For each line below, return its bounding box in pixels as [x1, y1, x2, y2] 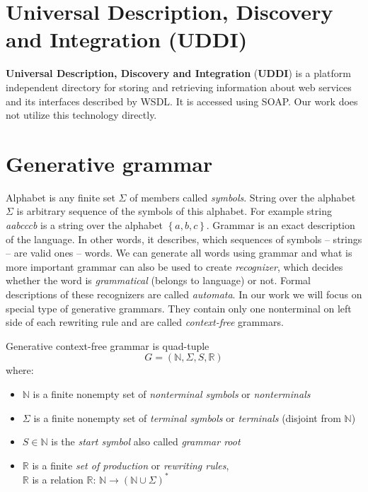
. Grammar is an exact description [206, 218, 355, 232]
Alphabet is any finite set [6, 189, 115, 204]
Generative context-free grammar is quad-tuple [6, 338, 209, 353]
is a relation [32, 471, 84, 486]
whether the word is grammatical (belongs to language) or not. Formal [6, 273, 311, 288]
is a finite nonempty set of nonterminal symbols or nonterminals [33, 386, 311, 401]
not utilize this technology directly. [6, 107, 157, 122]
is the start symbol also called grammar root [51, 434, 241, 449]
